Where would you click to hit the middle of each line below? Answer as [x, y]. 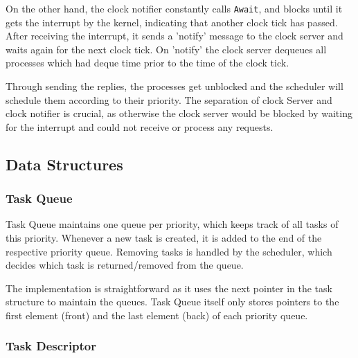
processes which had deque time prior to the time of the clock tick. [147, 63]
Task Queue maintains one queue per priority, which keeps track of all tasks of [172, 224]
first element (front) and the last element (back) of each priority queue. [157, 315]
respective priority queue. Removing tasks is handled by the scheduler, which [169, 251]
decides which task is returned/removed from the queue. [125, 265]
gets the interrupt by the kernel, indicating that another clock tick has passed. [172, 22]
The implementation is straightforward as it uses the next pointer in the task [169, 288]
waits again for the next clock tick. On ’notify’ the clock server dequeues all [166, 49]
